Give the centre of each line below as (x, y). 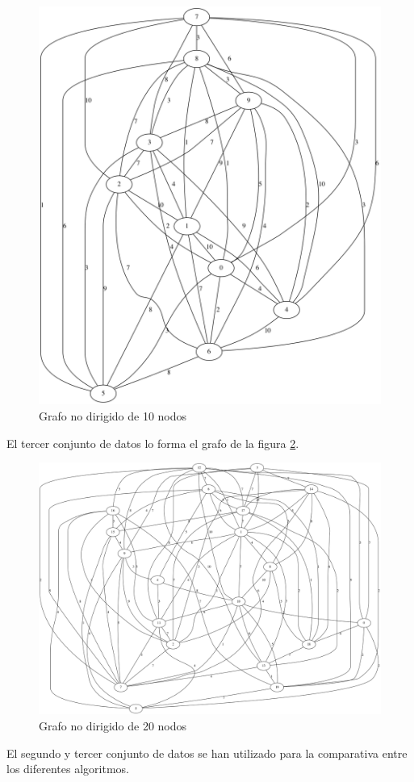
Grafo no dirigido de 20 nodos (113, 725)
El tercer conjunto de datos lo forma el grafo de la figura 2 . (153, 443)
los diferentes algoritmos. (68, 769)
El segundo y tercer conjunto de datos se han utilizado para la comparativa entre (207, 753)
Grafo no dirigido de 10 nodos (113, 415)
